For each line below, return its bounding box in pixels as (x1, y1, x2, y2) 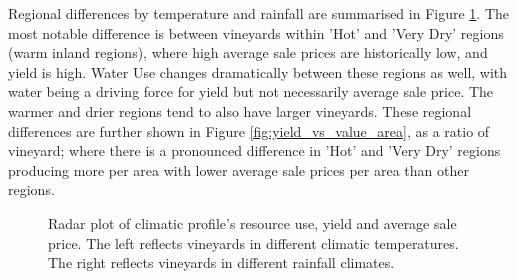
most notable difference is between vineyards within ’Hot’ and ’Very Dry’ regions (8, 22, 504, 43)
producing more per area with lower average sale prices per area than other (8, 159, 469, 180)
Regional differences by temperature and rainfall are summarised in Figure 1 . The (8, 3, 510, 23)
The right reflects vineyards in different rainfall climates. (48, 252, 395, 273)
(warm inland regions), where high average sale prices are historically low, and (8, 42, 488, 63)
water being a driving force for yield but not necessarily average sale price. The (8, 81, 494, 102)
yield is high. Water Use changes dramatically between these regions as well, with (8, 61, 508, 82)
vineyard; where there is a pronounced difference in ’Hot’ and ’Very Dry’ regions (8, 140, 501, 161)
